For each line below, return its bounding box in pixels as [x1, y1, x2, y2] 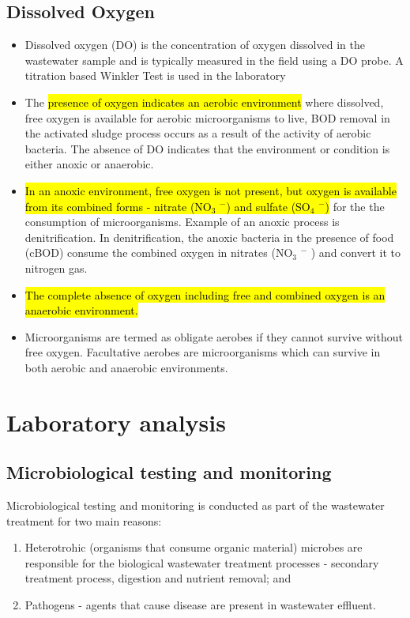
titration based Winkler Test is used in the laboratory [24, 67, 286, 84]
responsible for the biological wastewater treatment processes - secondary [24, 554, 379, 571]
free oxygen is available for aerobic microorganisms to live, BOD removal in [24, 109, 390, 126]
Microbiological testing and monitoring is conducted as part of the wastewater [6, 497, 385, 514]
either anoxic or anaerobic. [24, 156, 154, 172]
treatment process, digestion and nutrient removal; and [24, 570, 292, 586]
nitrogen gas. [24, 259, 88, 276]
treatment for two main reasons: [6, 512, 162, 529]
